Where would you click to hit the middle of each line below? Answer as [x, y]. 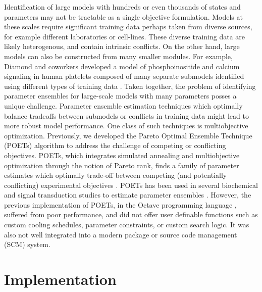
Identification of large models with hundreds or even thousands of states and [122, 7]
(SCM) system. [27, 244]
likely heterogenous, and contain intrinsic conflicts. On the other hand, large [122, 46]
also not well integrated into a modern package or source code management [121, 234]
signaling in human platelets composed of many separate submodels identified [124, 76]
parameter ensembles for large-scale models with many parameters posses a [120, 96]
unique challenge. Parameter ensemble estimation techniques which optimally [123, 105]
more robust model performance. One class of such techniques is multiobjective [126, 126]
